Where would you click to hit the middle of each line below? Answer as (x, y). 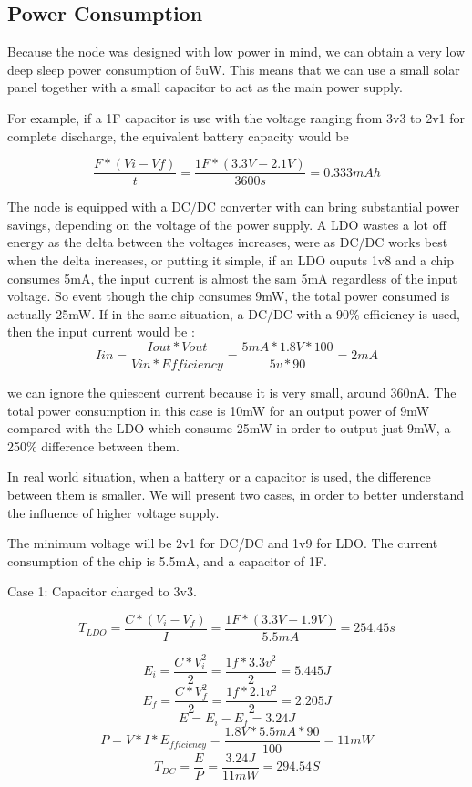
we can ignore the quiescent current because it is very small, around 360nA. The (232, 393)
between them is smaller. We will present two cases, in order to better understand (236, 495)
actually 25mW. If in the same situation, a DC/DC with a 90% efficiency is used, (234, 313)
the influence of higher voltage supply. (113, 512)
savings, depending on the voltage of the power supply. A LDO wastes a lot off (227, 224)
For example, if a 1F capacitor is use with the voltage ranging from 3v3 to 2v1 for (236, 117)
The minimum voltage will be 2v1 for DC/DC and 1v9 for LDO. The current (223, 543)
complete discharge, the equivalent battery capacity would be (178, 135)
